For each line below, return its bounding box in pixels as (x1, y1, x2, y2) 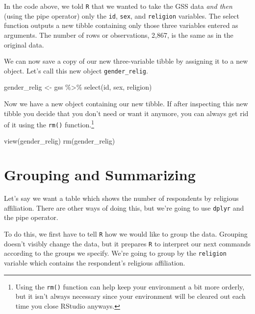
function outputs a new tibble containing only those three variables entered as (4, 20, 238, 30)
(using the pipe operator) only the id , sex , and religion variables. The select (4, 10, 240, 21)
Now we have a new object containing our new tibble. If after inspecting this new (4, 98, 248, 108)
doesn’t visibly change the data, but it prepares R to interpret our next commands (4, 238, 251, 248)
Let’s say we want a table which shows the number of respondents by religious (4, 193, 239, 203)
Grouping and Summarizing (4, 165, 196, 185)
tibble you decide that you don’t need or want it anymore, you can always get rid (4, 108, 249, 118)
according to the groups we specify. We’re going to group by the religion (4, 248, 227, 258)
